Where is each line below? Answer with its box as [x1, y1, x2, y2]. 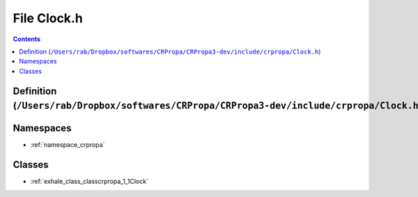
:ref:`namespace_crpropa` [30, 141, 105, 149]
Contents [13, 35, 41, 43]
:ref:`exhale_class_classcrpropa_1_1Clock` [30, 178, 149, 186]
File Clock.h [13, 10, 83, 26]
